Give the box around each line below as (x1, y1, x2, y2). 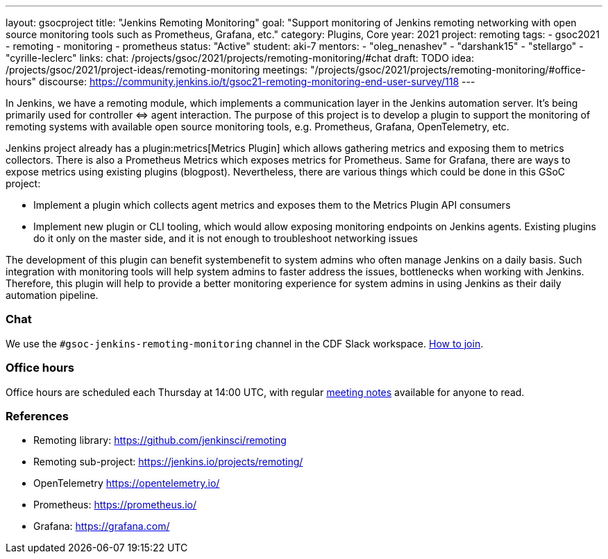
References (6, 409, 69, 423)
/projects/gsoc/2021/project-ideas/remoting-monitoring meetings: (6, 64, 308, 76)
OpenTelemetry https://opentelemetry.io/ (33, 477, 220, 490)
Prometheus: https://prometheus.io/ (33, 499, 196, 511)
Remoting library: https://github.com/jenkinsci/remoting (33, 434, 287, 447)
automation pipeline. (6, 289, 99, 301)
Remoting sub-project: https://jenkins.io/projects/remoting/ (33, 456, 303, 468)
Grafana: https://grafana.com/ (33, 520, 170, 533)
